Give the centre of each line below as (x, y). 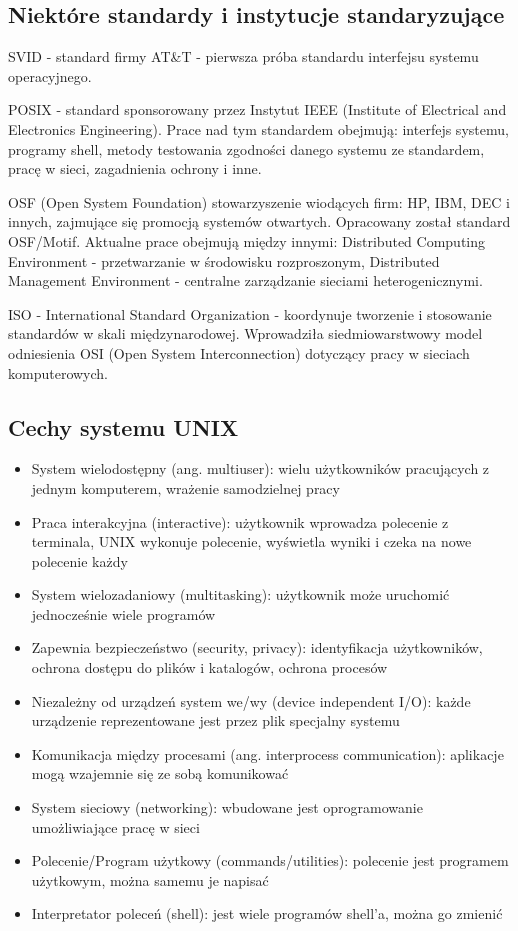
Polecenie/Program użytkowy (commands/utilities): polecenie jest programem (270, 860)
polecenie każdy (79, 560)
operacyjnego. (50, 75)
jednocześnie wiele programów (123, 613)
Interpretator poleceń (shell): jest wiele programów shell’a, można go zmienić (267, 913)
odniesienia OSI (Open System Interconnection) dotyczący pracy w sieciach (239, 352)
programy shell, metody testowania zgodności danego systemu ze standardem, (246, 148)
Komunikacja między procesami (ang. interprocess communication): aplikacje (267, 753)
